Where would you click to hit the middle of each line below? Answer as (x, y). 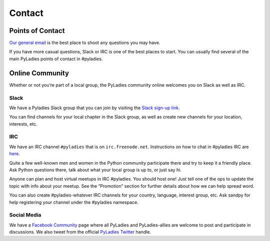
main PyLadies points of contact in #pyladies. (56, 59)
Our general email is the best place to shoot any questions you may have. (85, 43)
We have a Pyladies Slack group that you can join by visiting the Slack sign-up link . (94, 108)
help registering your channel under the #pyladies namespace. (74, 202)
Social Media (25, 215)
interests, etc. (23, 124)
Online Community (39, 73)
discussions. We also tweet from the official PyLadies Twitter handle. (80, 232)
